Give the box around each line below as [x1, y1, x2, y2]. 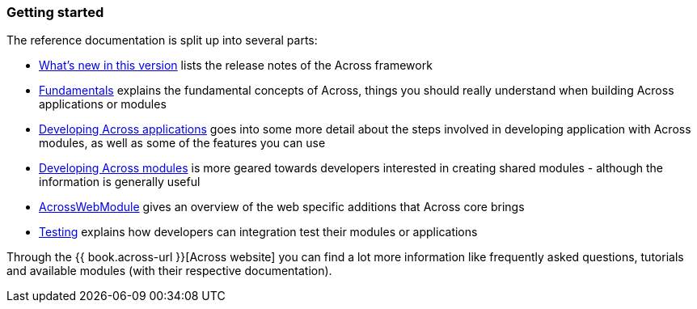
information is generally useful [39, 175, 201, 189]
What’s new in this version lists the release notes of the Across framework [39, 58, 433, 73]
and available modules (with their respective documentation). [6, 264, 332, 278]
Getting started [6, 4, 104, 20]
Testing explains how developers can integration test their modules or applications [39, 225, 478, 239]
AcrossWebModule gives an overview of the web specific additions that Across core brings [39, 200, 525, 214]
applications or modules [39, 97, 167, 112]
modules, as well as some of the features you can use [39, 136, 326, 150]
